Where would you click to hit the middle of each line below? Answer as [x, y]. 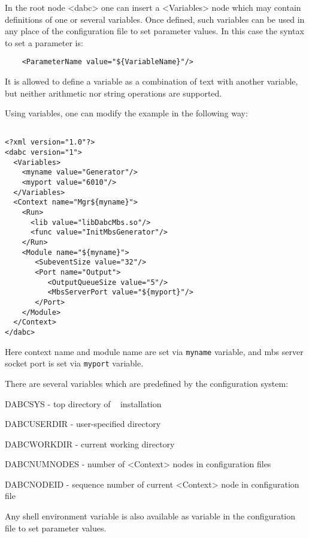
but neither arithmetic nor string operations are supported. [113, 93]
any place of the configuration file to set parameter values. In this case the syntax [154, 31]
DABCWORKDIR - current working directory [90, 444]
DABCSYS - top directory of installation [83, 403]
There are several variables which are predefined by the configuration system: [147, 383]
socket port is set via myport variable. [74, 363]
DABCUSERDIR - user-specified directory [83, 424]
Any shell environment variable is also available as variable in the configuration [150, 516]
